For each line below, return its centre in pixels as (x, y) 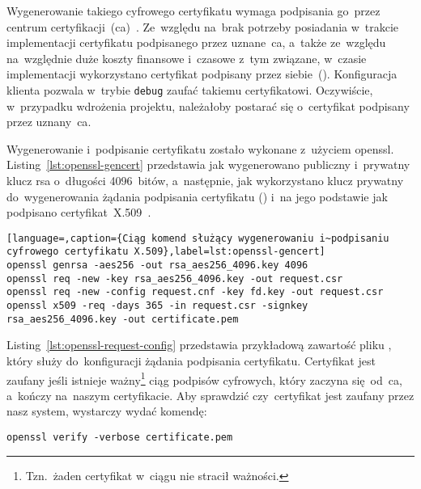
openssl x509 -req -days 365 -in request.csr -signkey (157, 306)
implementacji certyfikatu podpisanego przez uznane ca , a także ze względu (196, 42)
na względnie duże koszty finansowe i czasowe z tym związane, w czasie (187, 58)
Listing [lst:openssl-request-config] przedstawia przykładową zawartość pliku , (199, 345)
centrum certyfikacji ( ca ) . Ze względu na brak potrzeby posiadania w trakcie (203, 26)
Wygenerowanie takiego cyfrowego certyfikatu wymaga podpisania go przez (193, 11)
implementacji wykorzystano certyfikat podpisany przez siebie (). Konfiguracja (202, 74)
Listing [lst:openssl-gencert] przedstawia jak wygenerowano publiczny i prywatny (208, 164)
